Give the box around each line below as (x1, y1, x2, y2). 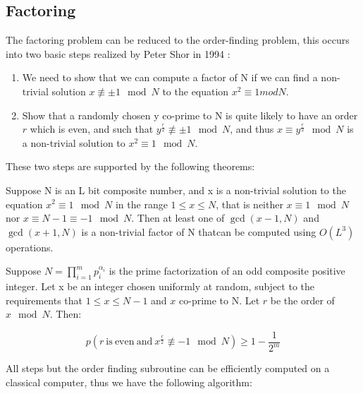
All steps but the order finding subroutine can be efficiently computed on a (6, 361, 330, 376)
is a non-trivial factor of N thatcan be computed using (81, 224, 316, 239)
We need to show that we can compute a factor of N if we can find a (22, 70, 318, 85)
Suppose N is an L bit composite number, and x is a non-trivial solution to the (6, 182, 346, 197)
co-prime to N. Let (179, 292, 260, 307)
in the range (115, 196, 168, 211)
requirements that (6, 292, 83, 307)
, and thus (230, 121, 274, 136)
